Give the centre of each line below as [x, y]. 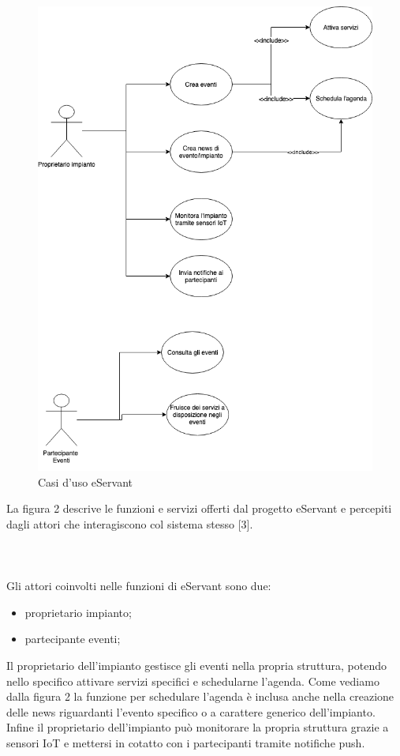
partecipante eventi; [73, 639]
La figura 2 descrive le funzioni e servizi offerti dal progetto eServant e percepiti [199, 508]
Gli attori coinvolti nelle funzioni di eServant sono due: [139, 586]
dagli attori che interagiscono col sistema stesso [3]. [130, 523]
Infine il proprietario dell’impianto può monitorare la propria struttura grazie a [198, 727]
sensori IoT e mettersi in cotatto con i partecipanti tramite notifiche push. [186, 742]
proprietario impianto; [78, 612]
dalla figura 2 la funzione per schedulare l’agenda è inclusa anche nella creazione [200, 696]
